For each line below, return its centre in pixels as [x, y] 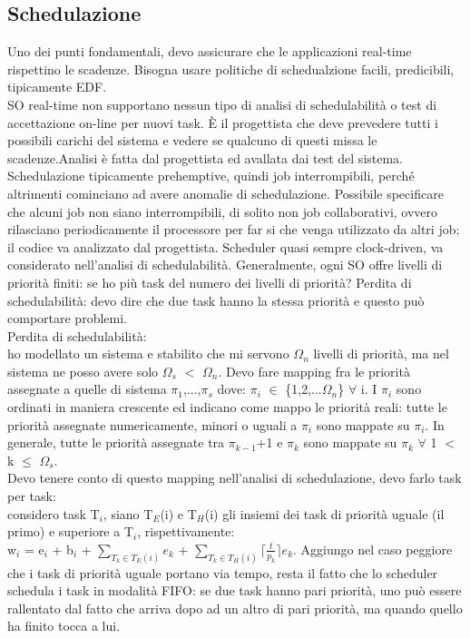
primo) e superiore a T [71, 531]
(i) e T [178, 513]
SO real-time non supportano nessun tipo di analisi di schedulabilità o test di [222, 104]
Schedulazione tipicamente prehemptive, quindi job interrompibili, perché [211, 176]
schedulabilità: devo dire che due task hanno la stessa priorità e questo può [216, 300]
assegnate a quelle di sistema [87, 389]
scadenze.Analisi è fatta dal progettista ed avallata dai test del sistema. [206, 157]
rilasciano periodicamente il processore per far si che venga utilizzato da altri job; [234, 229]
